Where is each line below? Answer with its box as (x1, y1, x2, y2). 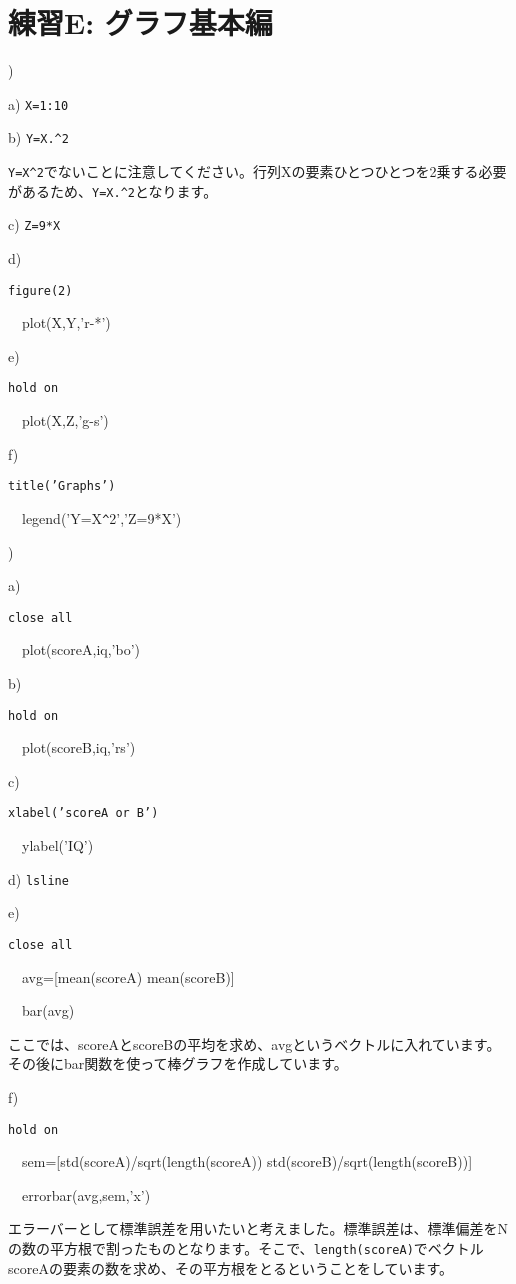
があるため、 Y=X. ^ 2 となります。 (8, 180, 218, 201)
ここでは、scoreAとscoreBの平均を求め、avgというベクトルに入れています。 (8, 1033, 501, 1054)
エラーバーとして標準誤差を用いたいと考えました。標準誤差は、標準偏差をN (8, 1218, 508, 1239)
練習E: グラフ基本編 (8, 2, 273, 43)
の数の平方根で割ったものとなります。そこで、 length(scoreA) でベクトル (8, 1238, 484, 1259)
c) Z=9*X (8, 214, 61, 235)
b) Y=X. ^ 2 (8, 127, 69, 148)
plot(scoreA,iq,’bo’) (21, 639, 140, 660)
